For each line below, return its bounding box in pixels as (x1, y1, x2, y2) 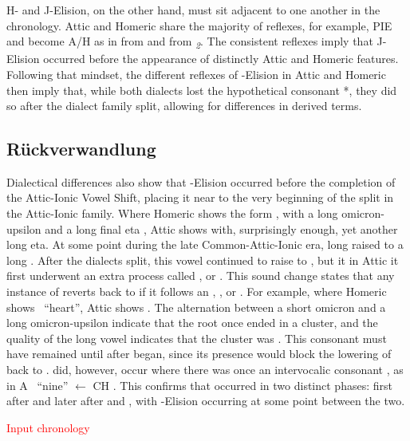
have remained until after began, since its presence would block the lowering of (6, 345, 392, 362)
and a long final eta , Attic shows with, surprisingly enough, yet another (45, 220, 398, 237)
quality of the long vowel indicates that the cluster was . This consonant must (6, 329, 387, 346)
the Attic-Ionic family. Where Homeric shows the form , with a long (6, 205, 338, 222)
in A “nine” (6, 376, 69, 393)
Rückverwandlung (6, 136, 156, 161)
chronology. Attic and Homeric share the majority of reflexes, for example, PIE (6, 17, 392, 33)
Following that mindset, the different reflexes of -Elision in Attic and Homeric (6, 65, 386, 82)
